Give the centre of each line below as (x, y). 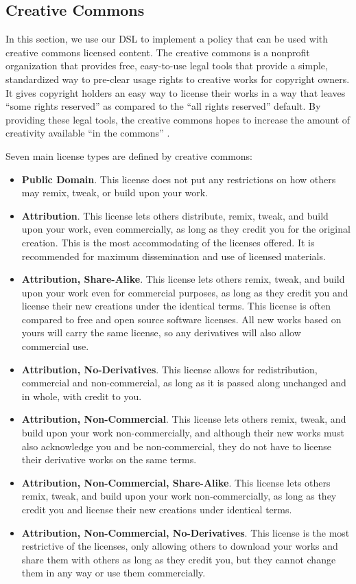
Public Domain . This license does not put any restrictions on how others (179, 179)
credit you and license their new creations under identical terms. (157, 510)
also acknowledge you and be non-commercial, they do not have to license (177, 446)
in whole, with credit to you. (82, 396)
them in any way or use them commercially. (114, 573)
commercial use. (55, 346)
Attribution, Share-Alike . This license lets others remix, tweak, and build (183, 279)
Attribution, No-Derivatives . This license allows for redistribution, (169, 369)
